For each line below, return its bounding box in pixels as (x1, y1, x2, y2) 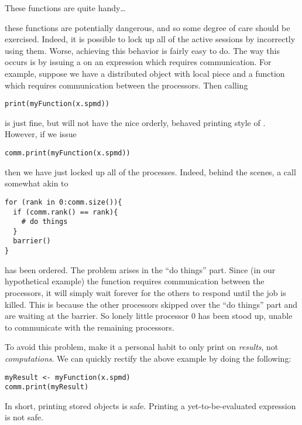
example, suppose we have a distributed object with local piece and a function (5, 67, 285, 79)
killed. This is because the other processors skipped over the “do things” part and (5, 298, 298, 310)
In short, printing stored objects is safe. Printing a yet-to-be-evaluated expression (5, 399, 296, 412)
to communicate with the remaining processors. (5, 321, 174, 333)
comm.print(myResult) (5, 383, 89, 392)
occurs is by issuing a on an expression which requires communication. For (5, 56, 272, 68)
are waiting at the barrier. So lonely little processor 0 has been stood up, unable (5, 310, 293, 322)
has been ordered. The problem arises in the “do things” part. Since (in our (5, 263, 276, 276)
